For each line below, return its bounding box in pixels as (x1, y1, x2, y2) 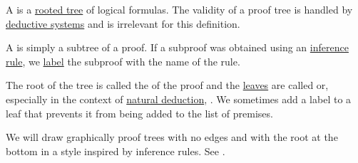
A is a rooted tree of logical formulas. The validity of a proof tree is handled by (6, 2, 353, 16)
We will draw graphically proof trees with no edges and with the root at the (6, 130, 338, 144)
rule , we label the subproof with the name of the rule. (6, 53, 240, 68)
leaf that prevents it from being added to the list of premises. (6, 105, 273, 120)
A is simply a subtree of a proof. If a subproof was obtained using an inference (6, 40, 349, 55)
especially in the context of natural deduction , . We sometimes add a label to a (6, 91, 352, 106)
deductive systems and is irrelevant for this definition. (6, 16, 240, 31)
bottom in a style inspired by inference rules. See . (6, 143, 225, 158)
